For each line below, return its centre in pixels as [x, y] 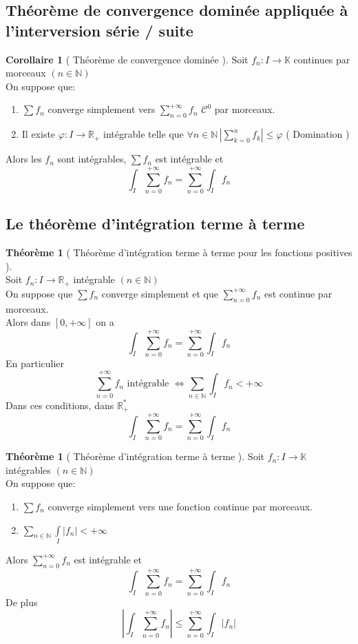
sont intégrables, [92, 159]
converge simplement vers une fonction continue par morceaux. [180, 506]
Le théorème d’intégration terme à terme [155, 224]
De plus [22, 602]
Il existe [39, 134]
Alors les [24, 159]
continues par [322, 59]
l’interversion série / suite [99, 30]
